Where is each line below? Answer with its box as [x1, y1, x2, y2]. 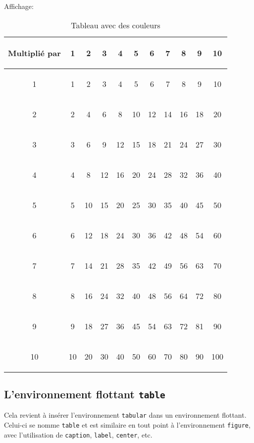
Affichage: [4, 1, 34, 11]
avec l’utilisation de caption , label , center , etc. [4, 429, 152, 440]
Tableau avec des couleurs [71, 19, 160, 31]
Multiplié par [8, 47, 61, 59]
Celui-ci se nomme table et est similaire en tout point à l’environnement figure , [4, 420, 251, 430]
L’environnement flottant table [4, 386, 165, 401]
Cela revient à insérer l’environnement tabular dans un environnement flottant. [4, 410, 247, 420]
